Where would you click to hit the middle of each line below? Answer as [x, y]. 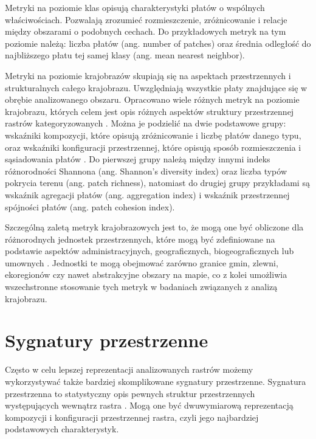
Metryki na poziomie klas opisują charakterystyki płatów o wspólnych [135, 7]
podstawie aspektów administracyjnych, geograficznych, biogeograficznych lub [149, 251]
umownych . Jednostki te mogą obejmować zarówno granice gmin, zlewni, [142, 262]
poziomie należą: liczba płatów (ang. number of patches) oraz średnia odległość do [158, 43]
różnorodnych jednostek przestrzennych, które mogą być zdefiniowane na [140, 239]
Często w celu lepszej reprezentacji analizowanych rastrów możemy [129, 369]
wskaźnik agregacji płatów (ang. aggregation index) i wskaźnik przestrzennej [147, 194]
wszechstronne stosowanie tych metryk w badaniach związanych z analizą [141, 287]
